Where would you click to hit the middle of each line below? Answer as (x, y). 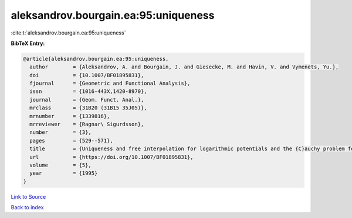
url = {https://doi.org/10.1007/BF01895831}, (111, 157)
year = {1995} (64, 173)
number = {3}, (61, 132)
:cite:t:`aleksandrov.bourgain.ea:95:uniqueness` (68, 33)
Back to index (27, 207)
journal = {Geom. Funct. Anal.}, (87, 100)
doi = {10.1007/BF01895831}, (87, 75)
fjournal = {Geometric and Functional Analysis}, (110, 84)
